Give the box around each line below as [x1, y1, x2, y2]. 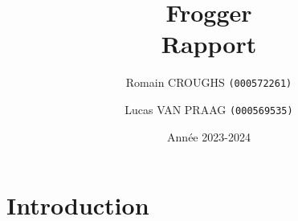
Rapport [161, 27, 257, 60]
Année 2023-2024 [167, 128, 251, 145]
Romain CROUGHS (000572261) [125, 74, 292, 91]
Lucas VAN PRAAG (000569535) [125, 100, 293, 117]
